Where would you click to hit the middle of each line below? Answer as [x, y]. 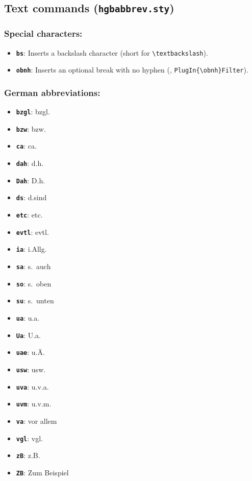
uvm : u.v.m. [34, 404]
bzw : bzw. [31, 128]
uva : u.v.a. [32, 386]
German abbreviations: [52, 92]
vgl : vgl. [30, 438]
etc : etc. [29, 215]
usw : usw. [31, 369]
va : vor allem [36, 420]
